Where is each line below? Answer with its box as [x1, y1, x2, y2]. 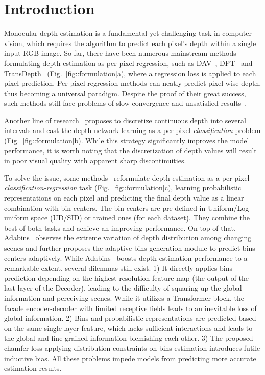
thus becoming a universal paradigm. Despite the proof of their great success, [4, 87, 246, 98]
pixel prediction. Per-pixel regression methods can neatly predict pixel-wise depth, [4, 78, 261, 89]
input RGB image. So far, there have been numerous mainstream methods [4, 48, 236, 58]
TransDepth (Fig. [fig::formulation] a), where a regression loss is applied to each [4, 68, 256, 78]
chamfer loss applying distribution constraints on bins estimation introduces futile [4, 342, 260, 353]
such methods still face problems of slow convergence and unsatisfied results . [4, 98, 247, 108]
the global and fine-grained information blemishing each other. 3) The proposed [4, 333, 253, 343]
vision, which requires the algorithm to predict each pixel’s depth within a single [4, 37, 256, 48]
